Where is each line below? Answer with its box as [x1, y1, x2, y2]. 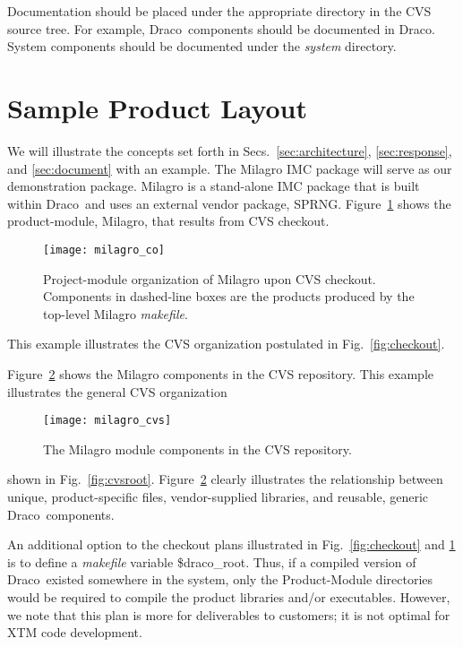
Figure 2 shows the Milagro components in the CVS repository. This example [7, 364, 433, 383]
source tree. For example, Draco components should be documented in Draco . [7, 19, 435, 38]
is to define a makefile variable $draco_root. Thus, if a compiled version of [7, 552, 416, 571]
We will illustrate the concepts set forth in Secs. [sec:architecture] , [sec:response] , [7, 141, 452, 160]
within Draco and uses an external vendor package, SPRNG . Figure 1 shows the [7, 194, 451, 212]
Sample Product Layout [7, 89, 308, 125]
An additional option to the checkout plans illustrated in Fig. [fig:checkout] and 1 [7, 535, 456, 554]
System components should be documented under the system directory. [7, 37, 397, 56]
